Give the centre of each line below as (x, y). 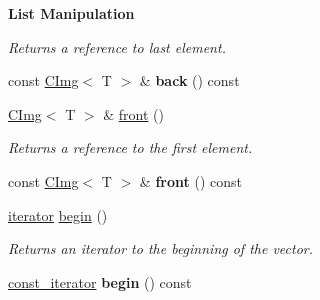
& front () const (190, 180)
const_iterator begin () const (100, 281)
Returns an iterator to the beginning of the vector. (161, 248)
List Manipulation (71, 13)
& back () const (189, 80)
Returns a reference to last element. (117, 46)
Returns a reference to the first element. (130, 147)
